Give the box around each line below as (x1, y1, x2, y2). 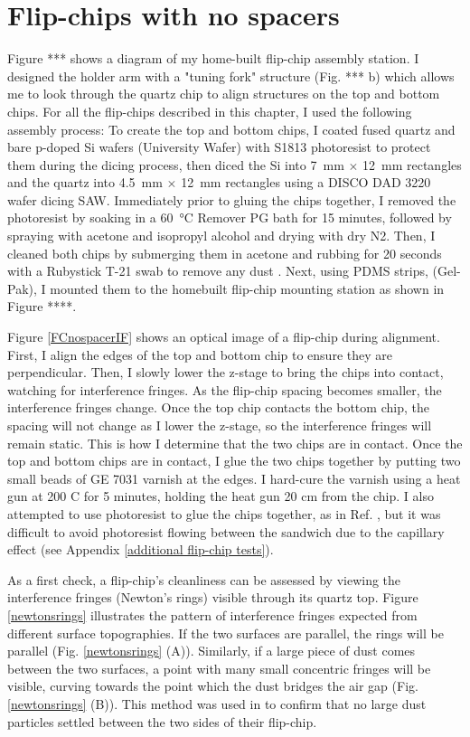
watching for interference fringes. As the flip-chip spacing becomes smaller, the (7, 380, 442, 399)
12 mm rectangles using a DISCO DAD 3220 (181, 173, 431, 192)
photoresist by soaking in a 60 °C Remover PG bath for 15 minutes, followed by (7, 208, 452, 227)
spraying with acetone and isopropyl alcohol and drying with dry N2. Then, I (7, 226, 436, 245)
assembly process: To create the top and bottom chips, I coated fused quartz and (7, 119, 456, 138)
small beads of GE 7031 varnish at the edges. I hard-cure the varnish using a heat (7, 468, 461, 487)
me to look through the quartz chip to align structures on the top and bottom (7, 84, 440, 103)
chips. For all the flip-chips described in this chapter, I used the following (7, 101, 412, 120)
